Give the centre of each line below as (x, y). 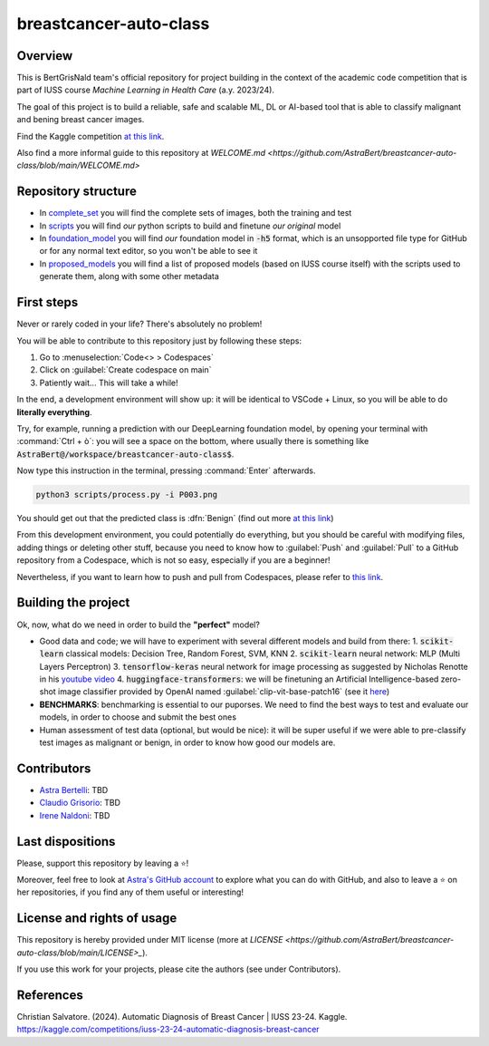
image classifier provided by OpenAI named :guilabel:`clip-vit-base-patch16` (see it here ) (224, 692)
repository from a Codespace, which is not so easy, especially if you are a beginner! (173, 560)
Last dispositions (66, 842)
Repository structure (77, 192)
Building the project (73, 603)
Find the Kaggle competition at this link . (91, 136)
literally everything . (54, 412)
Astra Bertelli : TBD (74, 789)
